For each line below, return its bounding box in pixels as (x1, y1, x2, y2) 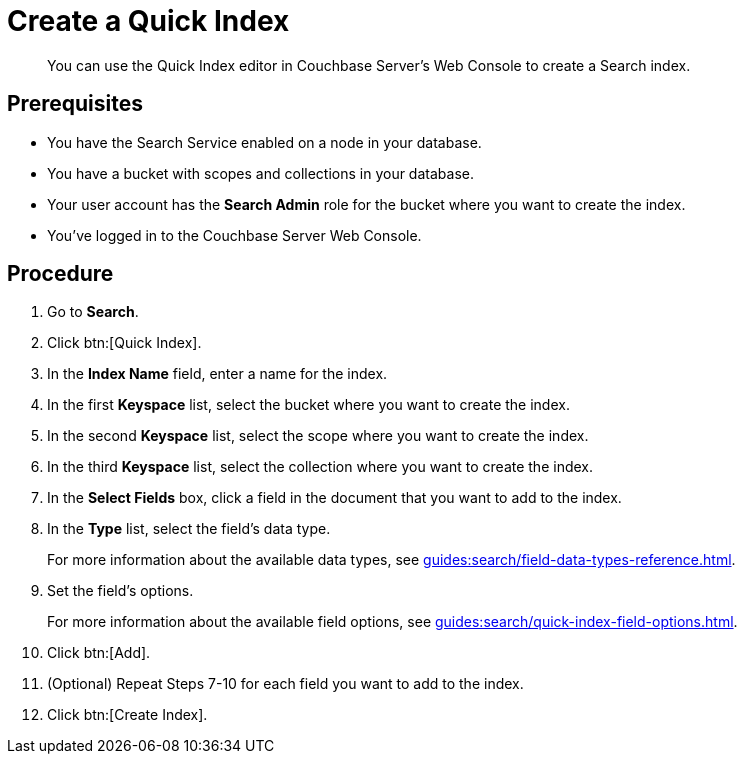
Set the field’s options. (47, 582, 194, 600)
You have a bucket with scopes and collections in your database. (47, 164, 474, 182)
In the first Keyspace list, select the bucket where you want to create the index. (47, 396, 570, 414)
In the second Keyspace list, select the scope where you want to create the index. (47, 427, 589, 445)
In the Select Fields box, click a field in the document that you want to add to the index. (47, 489, 622, 507)
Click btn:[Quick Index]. (47, 334, 202, 352)
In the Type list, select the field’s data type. (47, 520, 331, 538)
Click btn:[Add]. (47, 644, 151, 662)
